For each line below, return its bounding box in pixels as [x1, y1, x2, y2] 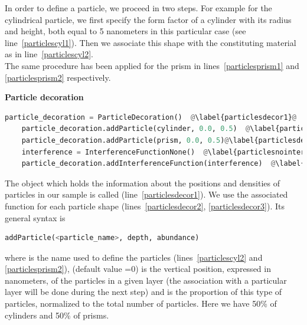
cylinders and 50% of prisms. [5, 308, 109, 321]
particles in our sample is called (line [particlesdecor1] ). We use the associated [5, 188, 288, 201]
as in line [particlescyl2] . [5, 48, 93, 60]
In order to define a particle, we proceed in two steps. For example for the [5, 2, 272, 14]
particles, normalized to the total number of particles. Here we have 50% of [5, 297, 277, 310]
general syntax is [5, 211, 66, 224]
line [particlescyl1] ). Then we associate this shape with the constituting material [5, 36, 296, 48]
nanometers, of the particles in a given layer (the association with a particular [5, 274, 287, 286]
